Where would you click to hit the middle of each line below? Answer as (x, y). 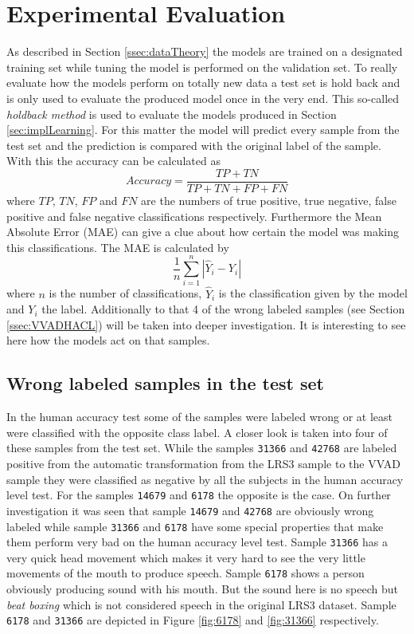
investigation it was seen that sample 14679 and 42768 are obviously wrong (190, 510)
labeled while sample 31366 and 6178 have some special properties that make (195, 526)
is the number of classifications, (125, 293)
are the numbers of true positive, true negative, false (269, 200)
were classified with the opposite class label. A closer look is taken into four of (197, 432)
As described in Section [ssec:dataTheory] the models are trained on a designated (205, 51)
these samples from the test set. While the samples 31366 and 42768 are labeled (202, 448)
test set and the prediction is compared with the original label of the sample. (194, 145)
